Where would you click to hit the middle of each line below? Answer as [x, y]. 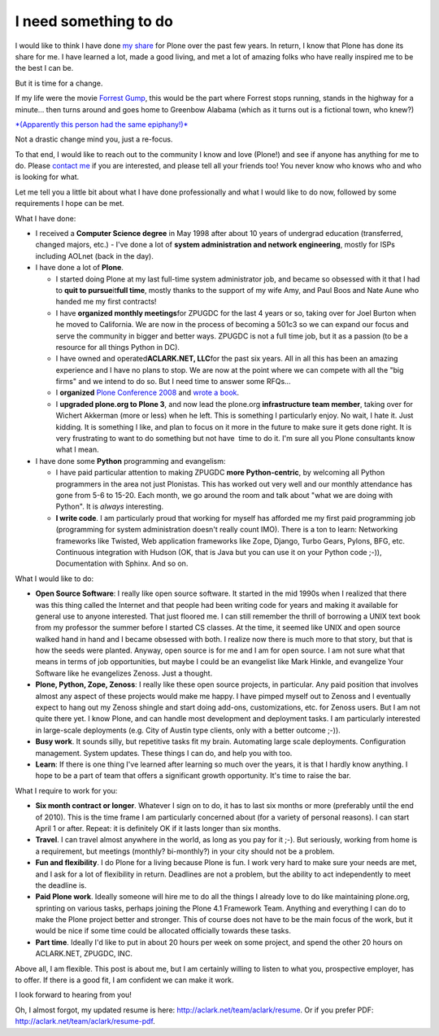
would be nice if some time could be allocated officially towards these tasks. [163, 931]
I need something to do [94, 21]
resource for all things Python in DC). [118, 347]
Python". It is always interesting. [110, 507]
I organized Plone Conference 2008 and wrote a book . [148, 393]
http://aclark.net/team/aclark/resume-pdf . [85, 1021]
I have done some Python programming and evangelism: [130, 461]
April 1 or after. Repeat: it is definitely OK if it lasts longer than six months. [158, 828]
